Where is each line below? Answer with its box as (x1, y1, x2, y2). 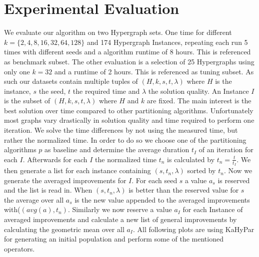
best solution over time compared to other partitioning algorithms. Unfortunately (4, 105, 253, 115)
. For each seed (131, 175, 177, 185)
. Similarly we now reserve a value (67, 204, 172, 215)
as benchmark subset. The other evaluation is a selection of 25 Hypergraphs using (4, 56, 254, 66)
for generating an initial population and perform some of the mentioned (4, 234, 223, 244)
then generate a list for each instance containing (4, 165, 151, 176)
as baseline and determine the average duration (44, 144, 189, 155)
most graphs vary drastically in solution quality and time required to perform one (4, 115, 254, 125)
